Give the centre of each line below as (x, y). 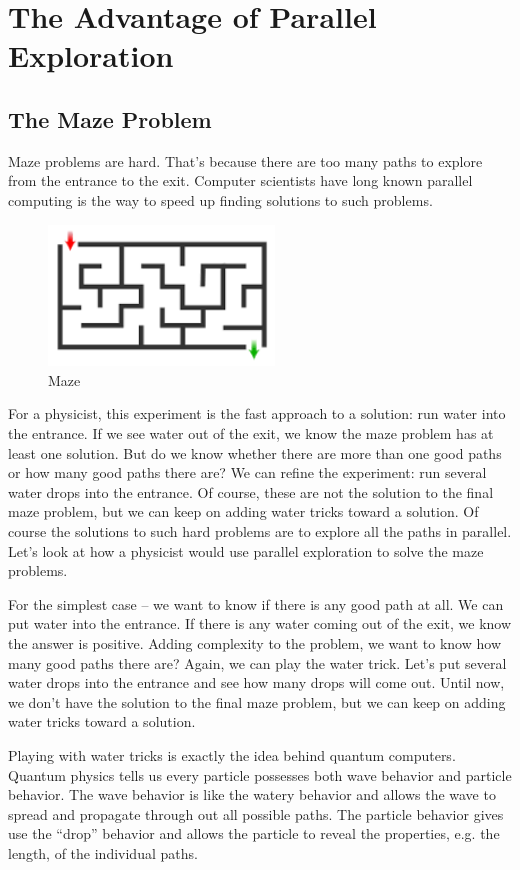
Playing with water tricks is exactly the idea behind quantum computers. (232, 754)
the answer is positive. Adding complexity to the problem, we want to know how (254, 642)
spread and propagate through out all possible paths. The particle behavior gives (256, 813)
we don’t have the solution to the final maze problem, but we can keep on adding (257, 701)
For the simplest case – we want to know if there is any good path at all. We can (256, 603)
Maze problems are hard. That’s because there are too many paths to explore (245, 160)
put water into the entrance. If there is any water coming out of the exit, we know (260, 623)
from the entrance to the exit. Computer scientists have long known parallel (240, 180)
